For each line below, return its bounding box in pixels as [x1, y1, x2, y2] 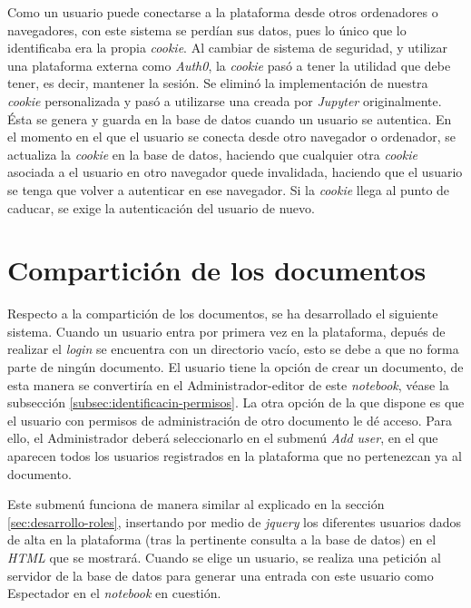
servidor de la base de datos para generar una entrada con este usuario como [7, 565, 434, 584]
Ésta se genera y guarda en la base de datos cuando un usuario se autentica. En [7, 109, 452, 128]
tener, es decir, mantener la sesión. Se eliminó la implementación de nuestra [7, 74, 428, 93]
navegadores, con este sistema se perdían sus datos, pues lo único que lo [7, 20, 407, 39]
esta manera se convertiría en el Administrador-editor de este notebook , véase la [7, 375, 449, 394]
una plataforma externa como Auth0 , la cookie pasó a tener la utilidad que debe [7, 55, 451, 74]
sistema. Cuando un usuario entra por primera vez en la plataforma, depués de [7, 321, 446, 340]
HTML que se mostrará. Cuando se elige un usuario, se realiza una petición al [7, 547, 441, 566]
